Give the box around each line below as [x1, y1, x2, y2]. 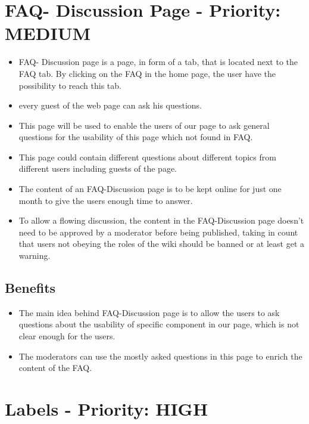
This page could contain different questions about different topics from [18, 150, 276, 163]
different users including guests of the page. [18, 162, 177, 175]
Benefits [5, 278, 56, 297]
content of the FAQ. [18, 361, 92, 374]
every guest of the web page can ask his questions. [18, 99, 202, 112]
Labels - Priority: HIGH [5, 396, 208, 420]
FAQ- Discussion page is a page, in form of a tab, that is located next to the [18, 55, 298, 68]
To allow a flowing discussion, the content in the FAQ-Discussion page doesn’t [18, 214, 304, 227]
